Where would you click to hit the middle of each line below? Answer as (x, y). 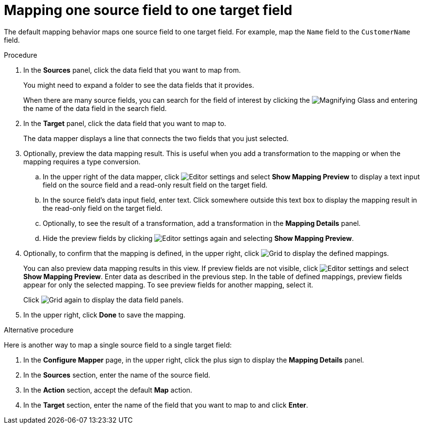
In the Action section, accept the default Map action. (108, 390)
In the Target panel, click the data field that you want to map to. (125, 123)
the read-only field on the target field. (103, 208)
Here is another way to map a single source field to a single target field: (118, 345)
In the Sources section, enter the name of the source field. (117, 375)
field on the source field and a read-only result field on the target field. (155, 185)
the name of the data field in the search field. (95, 108)
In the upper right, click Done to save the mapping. (105, 315)
